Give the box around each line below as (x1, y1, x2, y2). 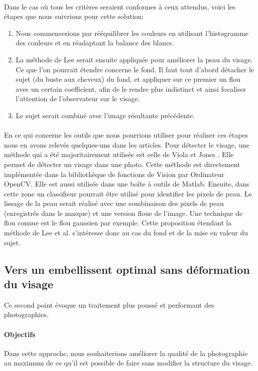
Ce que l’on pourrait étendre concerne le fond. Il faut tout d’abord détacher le (15, 64, 255, 74)
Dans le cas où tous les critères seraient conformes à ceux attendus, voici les (4, 1, 236, 11)
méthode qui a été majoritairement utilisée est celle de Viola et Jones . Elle (4, 149, 234, 160)
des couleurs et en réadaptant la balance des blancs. (15, 37, 174, 48)
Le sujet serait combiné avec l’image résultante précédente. (15, 110, 195, 120)
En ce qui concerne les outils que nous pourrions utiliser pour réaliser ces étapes (4, 130, 248, 140)
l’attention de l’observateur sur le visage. (15, 93, 140, 104)
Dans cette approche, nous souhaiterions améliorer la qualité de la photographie (4, 348, 248, 358)
